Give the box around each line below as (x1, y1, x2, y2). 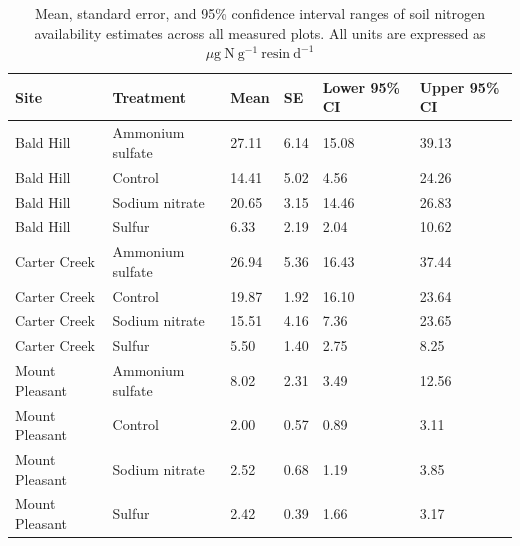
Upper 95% (419, 76, 500, 97)
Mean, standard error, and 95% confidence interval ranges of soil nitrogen (34, 3, 486, 23)
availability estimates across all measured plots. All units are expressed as (34, 22, 486, 43)
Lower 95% (322, 76, 401, 97)
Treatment (112, 86, 187, 107)
